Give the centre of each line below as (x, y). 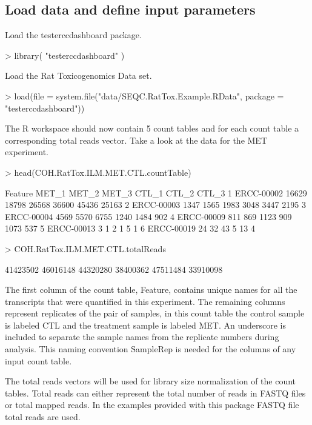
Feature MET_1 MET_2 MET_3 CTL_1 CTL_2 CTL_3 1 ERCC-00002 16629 (156, 192)
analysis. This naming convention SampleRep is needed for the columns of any (151, 349)
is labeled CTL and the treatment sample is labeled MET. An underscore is (146, 325)
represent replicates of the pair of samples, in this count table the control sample (155, 313)
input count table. (38, 360)
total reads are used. (43, 417)
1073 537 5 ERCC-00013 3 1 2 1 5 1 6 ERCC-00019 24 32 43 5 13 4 (130, 228)
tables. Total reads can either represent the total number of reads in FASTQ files (155, 393)
